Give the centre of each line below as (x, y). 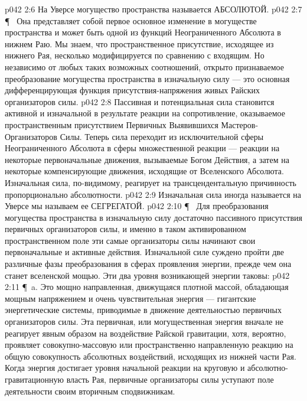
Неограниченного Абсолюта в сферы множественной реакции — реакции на (142, 148)
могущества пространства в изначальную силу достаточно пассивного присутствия (153, 217)
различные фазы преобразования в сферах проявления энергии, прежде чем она (148, 264)
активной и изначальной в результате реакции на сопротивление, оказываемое (145, 113)
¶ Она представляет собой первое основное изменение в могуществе (131, 20)
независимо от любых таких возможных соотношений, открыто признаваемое (144, 66)
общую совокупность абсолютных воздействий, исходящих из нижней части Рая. (151, 356)
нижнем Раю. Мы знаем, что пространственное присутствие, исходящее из (139, 43)
